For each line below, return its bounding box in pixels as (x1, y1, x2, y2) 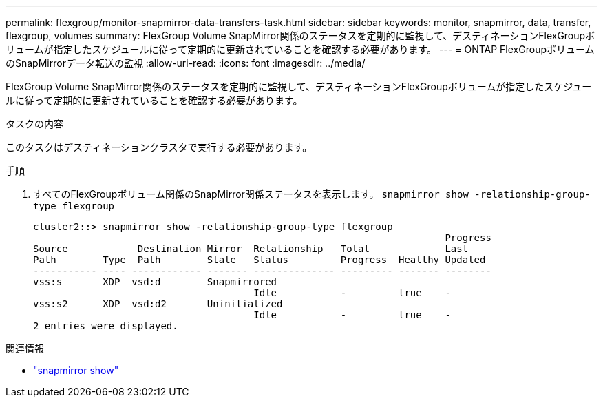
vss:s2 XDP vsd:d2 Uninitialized (33, 298, 283, 309)
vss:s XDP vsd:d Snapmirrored (33, 276, 277, 287)
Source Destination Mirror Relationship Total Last (33, 243, 469, 254)
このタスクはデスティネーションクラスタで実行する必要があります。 (6, 141, 313, 153)
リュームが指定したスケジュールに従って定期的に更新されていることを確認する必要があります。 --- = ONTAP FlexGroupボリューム (6, 43, 595, 55)
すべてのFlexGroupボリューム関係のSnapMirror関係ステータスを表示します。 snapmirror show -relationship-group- (33, 188, 591, 200)
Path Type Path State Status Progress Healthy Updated (33, 254, 486, 265)
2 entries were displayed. (33, 320, 178, 331)
